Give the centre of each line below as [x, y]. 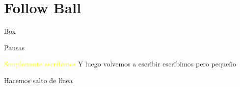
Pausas [14, 47]
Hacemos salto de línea [38, 80]
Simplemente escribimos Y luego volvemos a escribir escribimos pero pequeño [120, 64]
